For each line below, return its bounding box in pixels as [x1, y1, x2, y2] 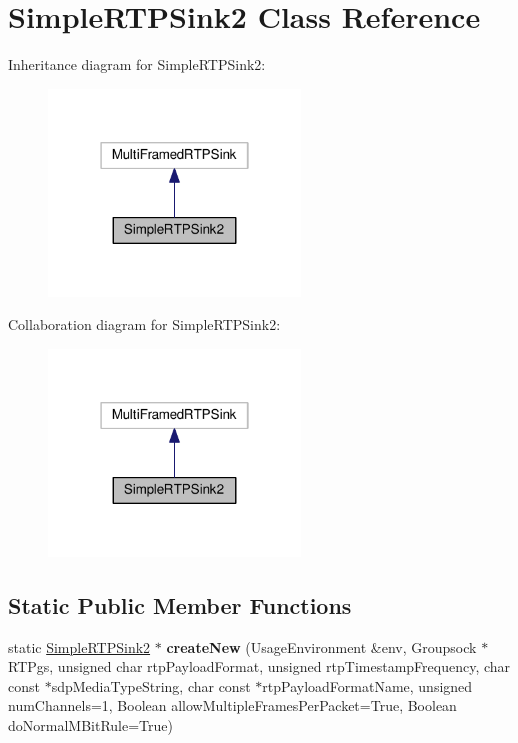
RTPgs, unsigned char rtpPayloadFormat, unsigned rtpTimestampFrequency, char [8, 656, 511, 677]
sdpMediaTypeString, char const [51, 675, 251, 696]
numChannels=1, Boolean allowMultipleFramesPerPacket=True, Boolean [8, 695, 457, 716]
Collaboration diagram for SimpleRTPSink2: [8, 314, 281, 335]
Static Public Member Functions [8, 589, 352, 620]
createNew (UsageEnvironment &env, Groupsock [166, 636, 477, 657]
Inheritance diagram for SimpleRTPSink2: [8, 54, 266, 75]
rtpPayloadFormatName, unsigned [262, 675, 473, 696]
